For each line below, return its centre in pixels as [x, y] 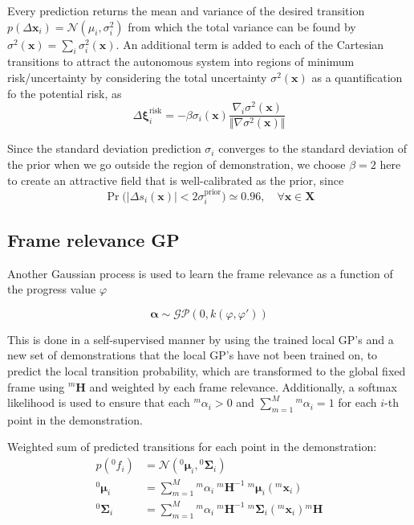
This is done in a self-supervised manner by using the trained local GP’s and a [201, 339]
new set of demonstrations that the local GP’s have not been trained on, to [193, 355]
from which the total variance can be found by [242, 26]
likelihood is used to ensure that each [99, 402]
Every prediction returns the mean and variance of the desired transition [186, 10]
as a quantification [357, 77]
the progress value [52, 289]
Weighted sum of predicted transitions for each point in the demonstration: [192, 447]
